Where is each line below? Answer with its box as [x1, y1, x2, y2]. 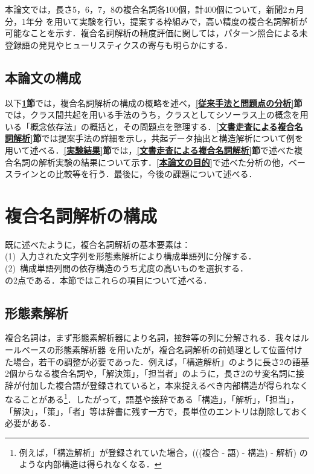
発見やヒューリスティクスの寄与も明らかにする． [38, 38, 232, 51]
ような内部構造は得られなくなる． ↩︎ [19, 458, 162, 470]
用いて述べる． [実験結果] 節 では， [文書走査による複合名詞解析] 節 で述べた [5, 143, 295, 156]
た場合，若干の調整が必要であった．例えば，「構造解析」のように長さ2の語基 [5, 355, 309, 368]
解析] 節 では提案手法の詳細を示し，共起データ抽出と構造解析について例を [13, 132, 304, 144]
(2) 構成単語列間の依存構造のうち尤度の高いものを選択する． [5, 262, 248, 274]
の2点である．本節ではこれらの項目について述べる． [5, 273, 212, 286]
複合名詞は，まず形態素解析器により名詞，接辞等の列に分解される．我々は [5, 331, 301, 344]
